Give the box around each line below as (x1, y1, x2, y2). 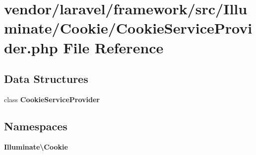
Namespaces (4, 118, 67, 133)
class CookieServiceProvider (4, 94, 100, 104)
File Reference (63, 37, 164, 57)
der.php (4, 37, 58, 57)
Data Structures (4, 71, 88, 86)
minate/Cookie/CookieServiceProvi (4, 18, 253, 38)
